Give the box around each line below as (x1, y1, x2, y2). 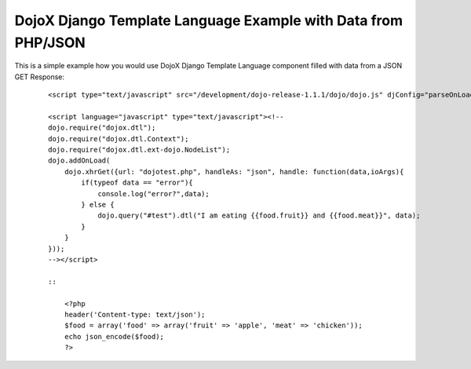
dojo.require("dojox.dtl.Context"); (48, 134, 189, 143)
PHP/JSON (14, 34, 86, 51)
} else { (81, 200, 115, 210)
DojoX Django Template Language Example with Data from (14, 12, 403, 29)
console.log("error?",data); (97, 189, 210, 198)
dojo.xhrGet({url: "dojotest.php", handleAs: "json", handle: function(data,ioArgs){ (64, 167, 404, 176)
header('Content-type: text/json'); (64, 310, 206, 319)
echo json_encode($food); (64, 332, 165, 341)
